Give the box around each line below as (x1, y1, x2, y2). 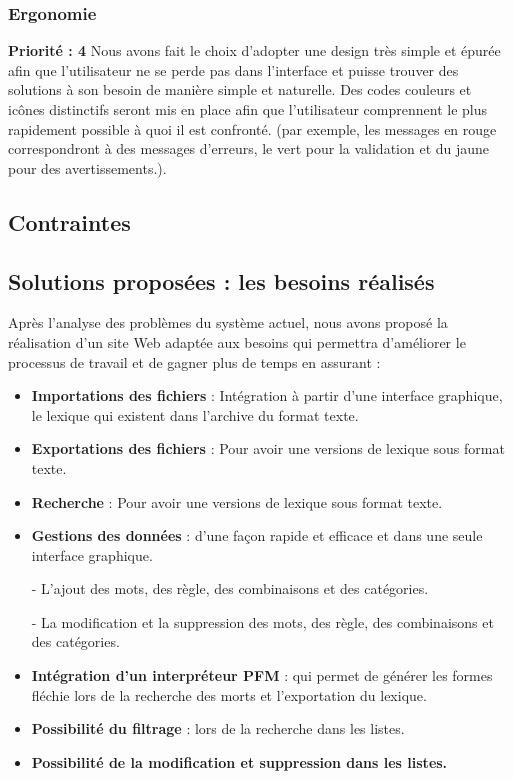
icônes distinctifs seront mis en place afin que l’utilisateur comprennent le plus (8, 99, 487, 119)
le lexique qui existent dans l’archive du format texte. (31, 404, 359, 425)
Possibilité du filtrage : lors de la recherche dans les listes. (31, 718, 405, 739)
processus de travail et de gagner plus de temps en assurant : (8, 351, 381, 372)
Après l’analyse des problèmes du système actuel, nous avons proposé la (8, 312, 448, 333)
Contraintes (8, 206, 131, 237)
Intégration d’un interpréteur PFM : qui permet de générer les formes (31, 665, 493, 686)
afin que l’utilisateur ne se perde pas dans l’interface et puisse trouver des (8, 59, 459, 80)
